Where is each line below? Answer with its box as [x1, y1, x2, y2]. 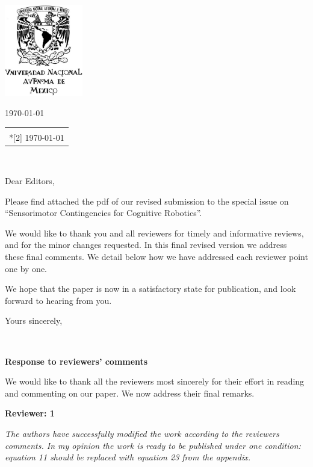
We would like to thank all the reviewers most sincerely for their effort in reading [5, 375, 305, 388]
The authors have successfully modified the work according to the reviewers [5, 427, 279, 439]
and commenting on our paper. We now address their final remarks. [5, 386, 255, 399]
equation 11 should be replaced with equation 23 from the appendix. [5, 451, 250, 463]
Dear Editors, [5, 175, 55, 187]
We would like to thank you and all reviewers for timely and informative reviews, [5, 226, 304, 239]
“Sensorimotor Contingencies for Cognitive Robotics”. [5, 206, 202, 219]
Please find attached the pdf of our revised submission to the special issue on [5, 194, 289, 207]
